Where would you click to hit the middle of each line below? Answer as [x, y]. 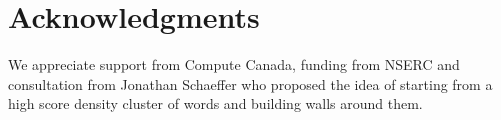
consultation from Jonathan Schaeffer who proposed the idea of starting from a [250, 83]
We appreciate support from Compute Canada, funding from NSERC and [234, 64]
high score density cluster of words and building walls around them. [215, 103]
